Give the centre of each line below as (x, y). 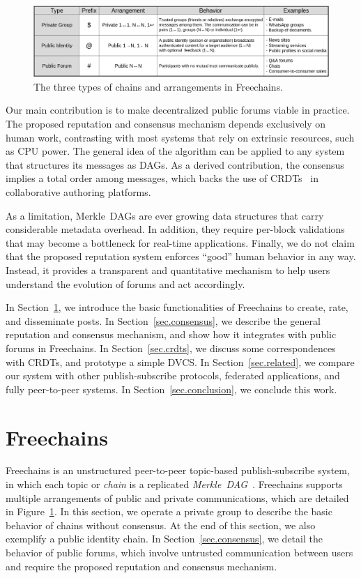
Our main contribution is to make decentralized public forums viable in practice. (178, 110)
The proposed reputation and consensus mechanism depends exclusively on (166, 124)
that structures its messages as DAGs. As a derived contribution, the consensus (175, 164)
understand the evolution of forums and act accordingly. (125, 283)
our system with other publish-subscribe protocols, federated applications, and (173, 375)
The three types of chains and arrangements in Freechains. (159, 86)
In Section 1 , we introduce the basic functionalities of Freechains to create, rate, (177, 307)
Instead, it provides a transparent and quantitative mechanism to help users (168, 269)
